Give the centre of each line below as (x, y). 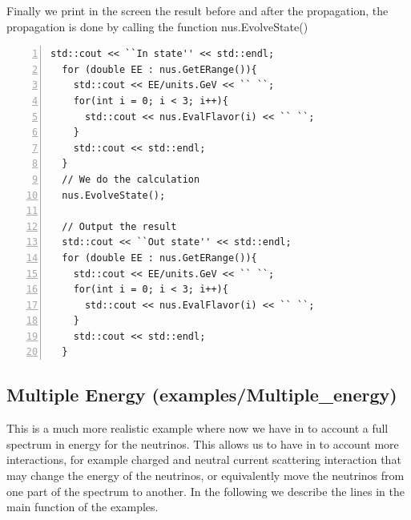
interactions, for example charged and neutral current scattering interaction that (204, 460)
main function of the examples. (83, 507)
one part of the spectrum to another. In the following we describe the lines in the (205, 491)
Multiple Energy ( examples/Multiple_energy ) (202, 395)
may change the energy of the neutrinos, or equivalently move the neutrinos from (205, 476)
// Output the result (119, 226)
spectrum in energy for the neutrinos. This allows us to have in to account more (203, 443)
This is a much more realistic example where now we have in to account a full (197, 428)
